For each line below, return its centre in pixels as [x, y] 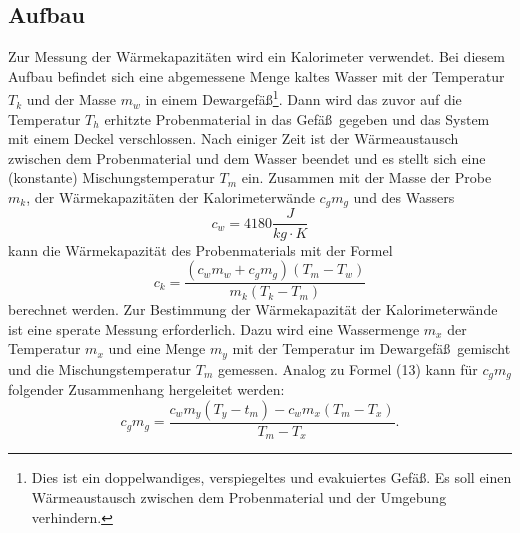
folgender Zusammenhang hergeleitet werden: [146, 389]
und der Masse [71, 99]
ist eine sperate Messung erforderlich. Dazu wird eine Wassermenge [214, 328]
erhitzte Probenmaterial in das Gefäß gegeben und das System [297, 118]
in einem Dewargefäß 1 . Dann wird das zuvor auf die [303, 98]
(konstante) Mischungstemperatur [111, 177]
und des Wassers [404, 197]
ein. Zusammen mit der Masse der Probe [366, 177]
